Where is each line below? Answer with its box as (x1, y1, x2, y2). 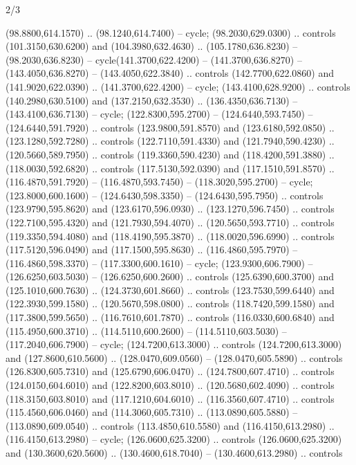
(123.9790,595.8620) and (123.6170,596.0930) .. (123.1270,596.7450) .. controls (6, 201, 335, 216)
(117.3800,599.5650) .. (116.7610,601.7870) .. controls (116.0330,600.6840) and (6, 310, 335, 325)
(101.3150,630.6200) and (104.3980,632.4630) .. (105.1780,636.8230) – (6, 39, 298, 53)
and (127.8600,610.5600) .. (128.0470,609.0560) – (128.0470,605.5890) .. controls (6, 350, 343, 365)
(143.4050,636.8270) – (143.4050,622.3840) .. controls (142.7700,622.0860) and (6, 66, 334, 80)
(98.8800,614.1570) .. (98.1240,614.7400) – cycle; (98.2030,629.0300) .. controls (6, 25, 336, 39)
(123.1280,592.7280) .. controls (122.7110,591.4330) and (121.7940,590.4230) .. (6, 134, 335, 148)
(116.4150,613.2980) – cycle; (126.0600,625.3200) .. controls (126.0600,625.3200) (6, 432, 342, 446)
